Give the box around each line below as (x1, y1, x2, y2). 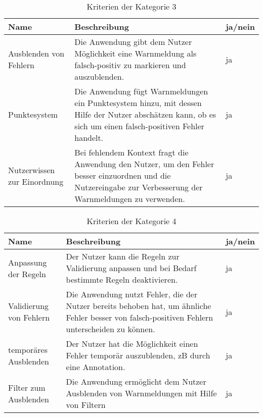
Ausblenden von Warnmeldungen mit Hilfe (66, 387, 217, 399)
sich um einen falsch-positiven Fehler (74, 120, 204, 132)
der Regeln (8, 268, 46, 280)
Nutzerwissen (8, 164, 55, 176)
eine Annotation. (66, 361, 125, 373)
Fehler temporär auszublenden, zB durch (66, 349, 210, 361)
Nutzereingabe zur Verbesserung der (74, 181, 203, 193)
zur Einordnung (8, 175, 64, 187)
